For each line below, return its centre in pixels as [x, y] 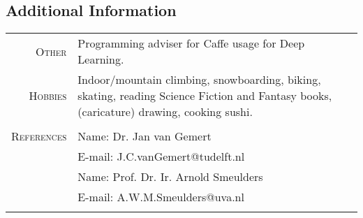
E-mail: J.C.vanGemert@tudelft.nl [161, 157]
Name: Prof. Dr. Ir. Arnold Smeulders [170, 177]
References [39, 136]
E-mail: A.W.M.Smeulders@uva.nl [161, 197]
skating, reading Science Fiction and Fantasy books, [205, 96]
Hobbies [48, 96]
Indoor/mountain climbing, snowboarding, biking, [199, 80]
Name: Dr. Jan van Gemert [145, 136]
